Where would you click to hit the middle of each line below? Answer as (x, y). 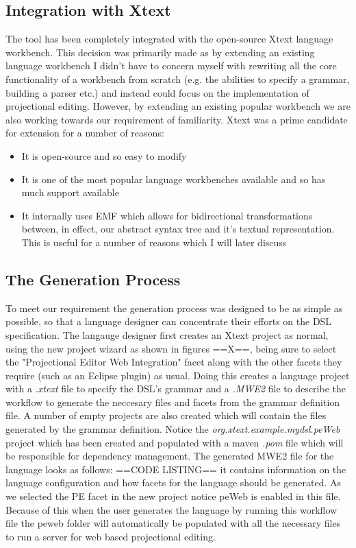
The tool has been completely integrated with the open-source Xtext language (169, 39)
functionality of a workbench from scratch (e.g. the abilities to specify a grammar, (178, 79)
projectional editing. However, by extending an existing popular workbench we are (178, 106)
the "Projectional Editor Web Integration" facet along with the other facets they (174, 362)
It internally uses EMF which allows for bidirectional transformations (167, 215)
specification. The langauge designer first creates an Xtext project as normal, (167, 334)
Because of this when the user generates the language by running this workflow (171, 509)
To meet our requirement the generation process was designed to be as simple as (174, 308)
